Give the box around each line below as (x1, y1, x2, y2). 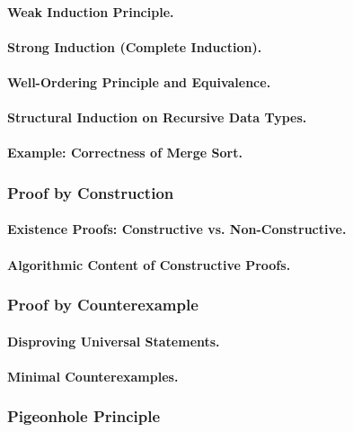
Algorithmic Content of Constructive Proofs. (7, 255, 291, 274)
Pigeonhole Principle (7, 405, 161, 427)
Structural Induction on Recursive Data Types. (7, 108, 307, 127)
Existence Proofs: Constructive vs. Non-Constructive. (7, 220, 347, 238)
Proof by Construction (7, 181, 174, 203)
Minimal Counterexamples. (7, 366, 179, 385)
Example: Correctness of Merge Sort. (7, 143, 243, 162)
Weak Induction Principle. (7, 2, 174, 21)
